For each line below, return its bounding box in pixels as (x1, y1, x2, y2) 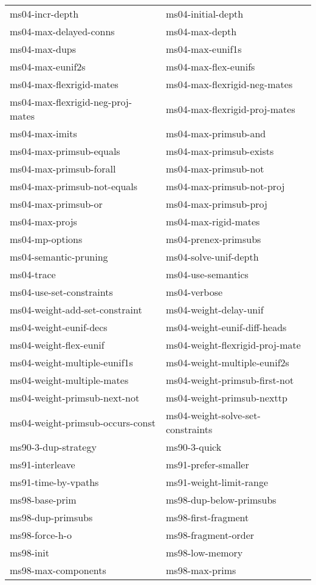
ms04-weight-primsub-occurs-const (10, 415, 156, 429)
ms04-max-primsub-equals (10, 144, 120, 158)
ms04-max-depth (166, 24, 237, 38)
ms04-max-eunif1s (166, 42, 242, 56)
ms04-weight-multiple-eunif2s (166, 355, 289, 369)
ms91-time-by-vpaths (10, 475, 99, 489)
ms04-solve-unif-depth (166, 250, 259, 264)
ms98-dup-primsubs (10, 510, 93, 524)
